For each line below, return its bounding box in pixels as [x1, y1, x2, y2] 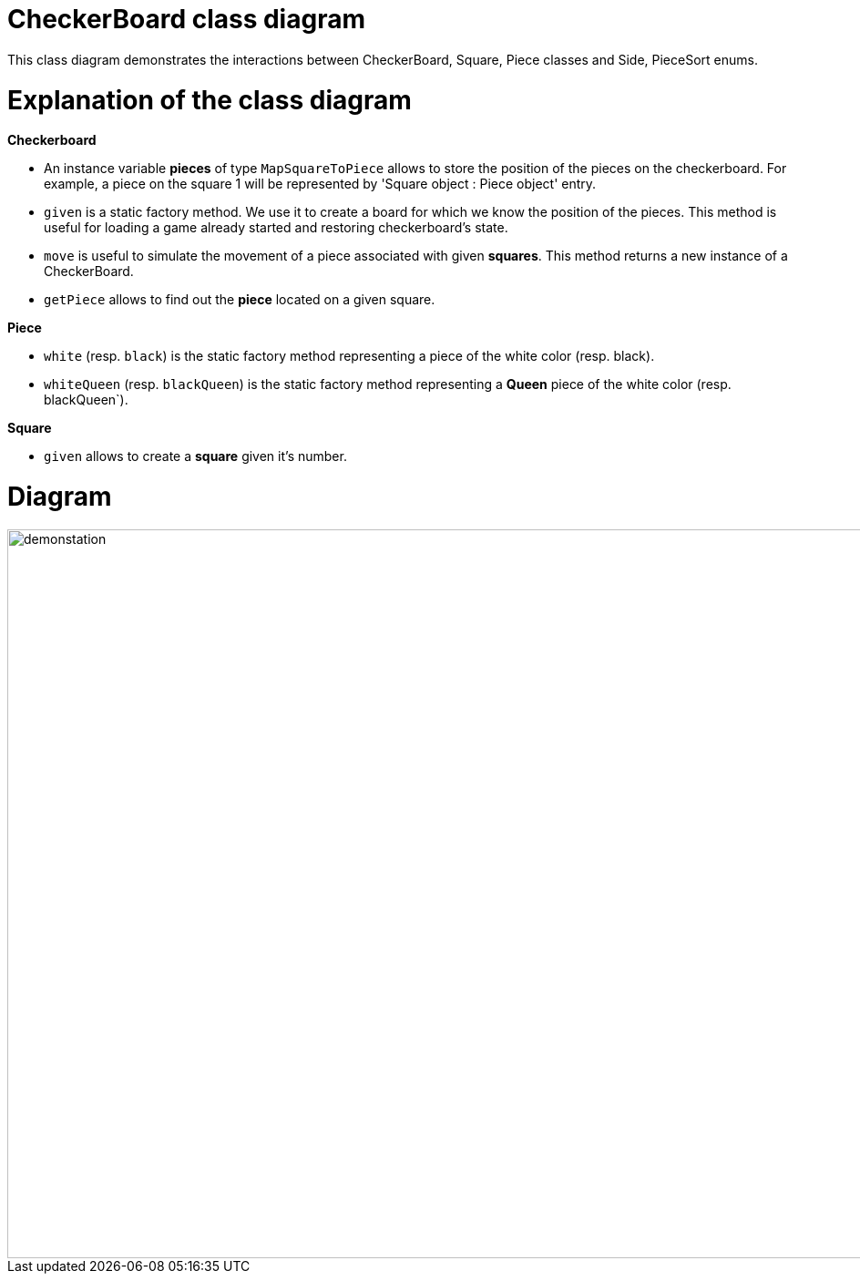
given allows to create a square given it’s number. [44, 448, 347, 465]
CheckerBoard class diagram [7, 4, 365, 35]
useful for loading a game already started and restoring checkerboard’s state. [44, 220, 508, 236]
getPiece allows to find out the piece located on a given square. [44, 292, 435, 308]
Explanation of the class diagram [7, 84, 412, 116]
